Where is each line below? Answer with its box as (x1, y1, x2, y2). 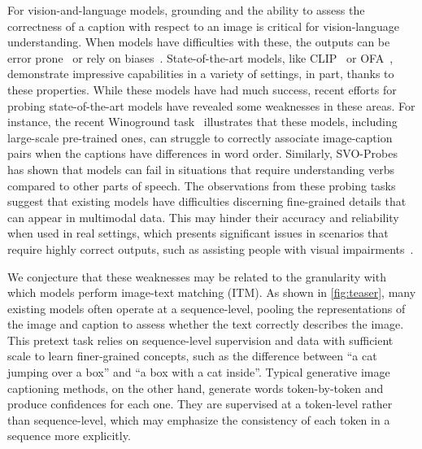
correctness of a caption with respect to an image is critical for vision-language (7, 17, 399, 34)
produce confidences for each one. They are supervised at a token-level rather (7, 395, 393, 412)
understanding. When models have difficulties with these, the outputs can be (7, 33, 390, 50)
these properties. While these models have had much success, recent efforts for (7, 81, 397, 98)
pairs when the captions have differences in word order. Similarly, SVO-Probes (7, 145, 398, 162)
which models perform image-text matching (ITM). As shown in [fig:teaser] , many (7, 284, 416, 301)
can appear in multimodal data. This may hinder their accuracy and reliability (7, 208, 399, 225)
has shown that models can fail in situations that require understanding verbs (7, 160, 394, 177)
